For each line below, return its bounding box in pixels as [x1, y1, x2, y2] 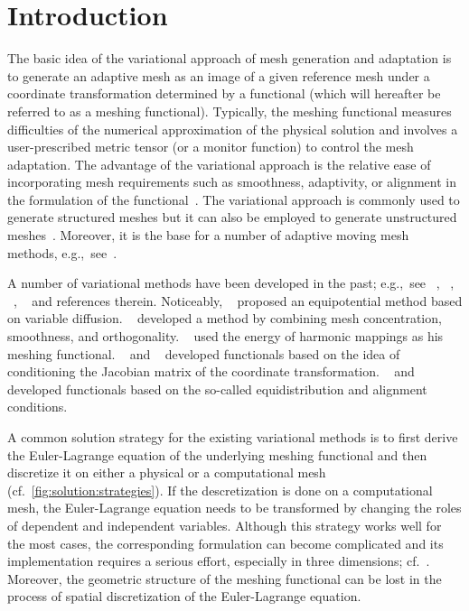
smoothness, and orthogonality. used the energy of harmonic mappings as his [7, 327, 444, 346]
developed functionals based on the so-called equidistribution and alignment [7, 379, 427, 398]
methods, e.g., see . [7, 243, 117, 262]
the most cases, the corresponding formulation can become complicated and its [7, 533, 444, 552]
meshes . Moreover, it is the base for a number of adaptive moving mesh [7, 226, 409, 245]
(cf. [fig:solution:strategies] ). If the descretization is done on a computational [7, 480, 433, 499]
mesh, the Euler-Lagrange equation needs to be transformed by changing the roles [7, 498, 462, 517]
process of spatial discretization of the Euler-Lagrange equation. [7, 587, 361, 606]
